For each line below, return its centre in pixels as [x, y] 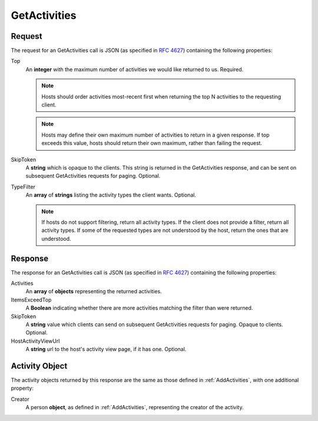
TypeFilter [23, 187]
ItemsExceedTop [31, 300]
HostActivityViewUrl [35, 341]
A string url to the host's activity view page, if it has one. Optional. [106, 349]
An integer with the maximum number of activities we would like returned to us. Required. [135, 69]
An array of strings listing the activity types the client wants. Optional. [111, 195]
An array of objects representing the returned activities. [94, 291]
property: [22, 388]
